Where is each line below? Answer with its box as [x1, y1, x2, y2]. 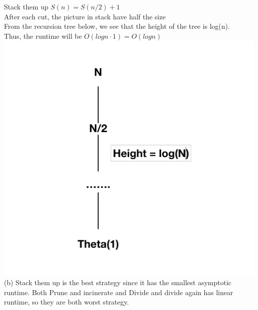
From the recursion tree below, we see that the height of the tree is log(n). [4, 21, 230, 31]
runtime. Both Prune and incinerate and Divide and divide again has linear [4, 287, 233, 297]
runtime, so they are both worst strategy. [4, 297, 129, 307]
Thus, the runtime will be [4, 30, 82, 41]
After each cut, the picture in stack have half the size [4, 11, 166, 21]
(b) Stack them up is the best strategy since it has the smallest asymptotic [4, 277, 232, 287]
